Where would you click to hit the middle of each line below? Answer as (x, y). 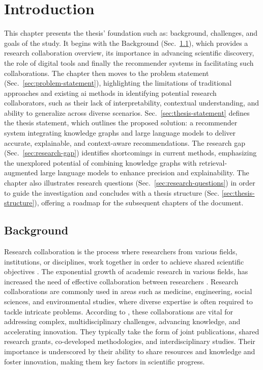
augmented (21, 173)
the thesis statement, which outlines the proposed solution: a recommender (121, 123)
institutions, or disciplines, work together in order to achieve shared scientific (124, 261)
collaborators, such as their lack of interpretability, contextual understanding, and (132, 103)
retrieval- (213, 162)
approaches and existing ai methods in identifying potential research (110, 93)
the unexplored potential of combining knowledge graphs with (100, 162)
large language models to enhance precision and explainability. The (145, 173)
